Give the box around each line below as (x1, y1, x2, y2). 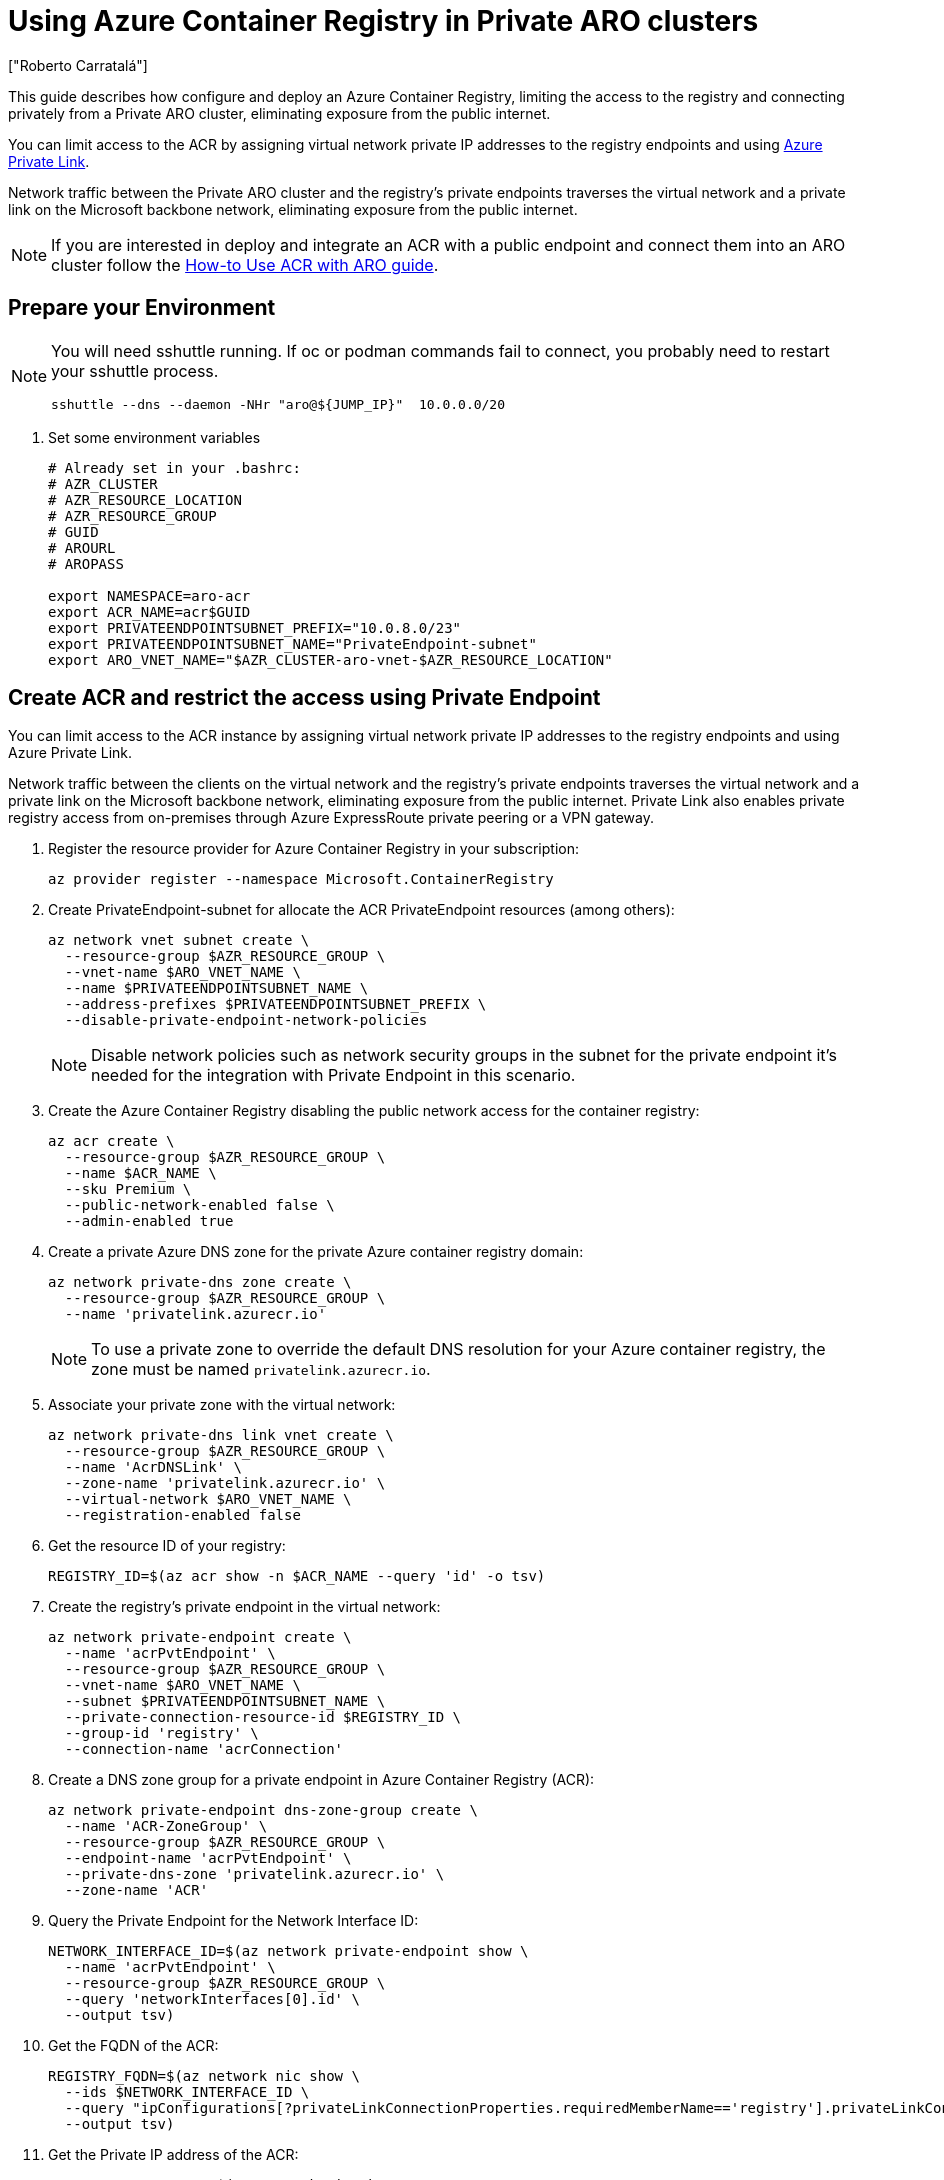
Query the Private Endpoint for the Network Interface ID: (48, 1912, 419, 1930)
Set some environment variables (48, 428, 261, 446)
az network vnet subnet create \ (48, 932, 310, 949)
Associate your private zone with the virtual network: (48, 1396, 396, 1414)
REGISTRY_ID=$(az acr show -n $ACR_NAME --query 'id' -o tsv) (48, 1568, 546, 1585)
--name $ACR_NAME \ (64, 1165, 217, 1182)
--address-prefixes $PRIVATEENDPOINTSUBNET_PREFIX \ (64, 996, 487, 1013)
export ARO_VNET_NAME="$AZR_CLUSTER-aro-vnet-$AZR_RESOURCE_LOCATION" (48, 651, 613, 668)
